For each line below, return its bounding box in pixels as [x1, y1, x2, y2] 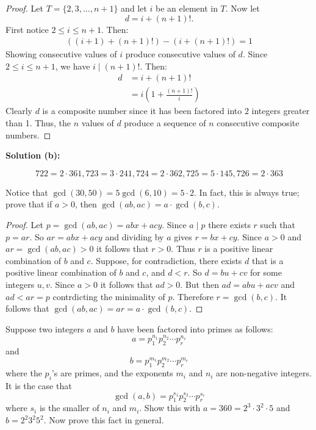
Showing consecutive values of [5, 48, 117, 60]
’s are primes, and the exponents [51, 367, 173, 379]
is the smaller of [39, 401, 99, 414]
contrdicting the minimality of [52, 290, 165, 303]
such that [260, 218, 295, 231]
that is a [251, 254, 284, 267]
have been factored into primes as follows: [117, 322, 273, 335]
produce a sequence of [124, 116, 206, 129]
